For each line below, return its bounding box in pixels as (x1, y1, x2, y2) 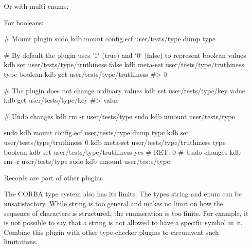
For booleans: (4, 17, 44, 27)
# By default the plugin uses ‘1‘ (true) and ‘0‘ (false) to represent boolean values (4, 50, 246, 60)
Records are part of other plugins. (4, 172, 105, 182)
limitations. (4, 236, 38, 247)
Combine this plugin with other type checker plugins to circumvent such (4, 227, 219, 237)
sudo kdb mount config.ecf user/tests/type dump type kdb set (4, 127, 189, 138)
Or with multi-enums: (4, 1, 69, 11)
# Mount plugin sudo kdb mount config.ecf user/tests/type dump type (4, 34, 216, 44)
